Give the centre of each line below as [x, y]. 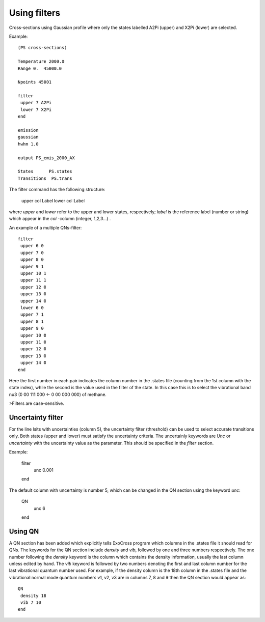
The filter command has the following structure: [57, 190]
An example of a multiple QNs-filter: [45, 227]
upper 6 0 [32, 246]
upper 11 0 [33, 342]
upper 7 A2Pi [36, 103]
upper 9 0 [32, 328]
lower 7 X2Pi [36, 110]
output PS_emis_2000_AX [46, 158]
